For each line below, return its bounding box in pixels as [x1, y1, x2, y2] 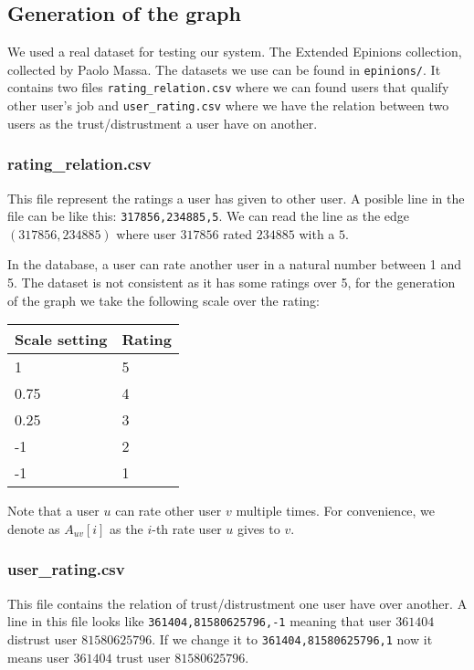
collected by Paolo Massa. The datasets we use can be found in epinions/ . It [7, 59, 441, 79]
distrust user [7, 629, 78, 648]
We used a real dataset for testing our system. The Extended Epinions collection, [7, 42, 462, 61]
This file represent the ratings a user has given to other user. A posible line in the [7, 188, 465, 207]
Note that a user [7, 501, 100, 520]
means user [7, 647, 69, 666]
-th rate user [152, 518, 222, 538]
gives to [237, 518, 280, 538]
